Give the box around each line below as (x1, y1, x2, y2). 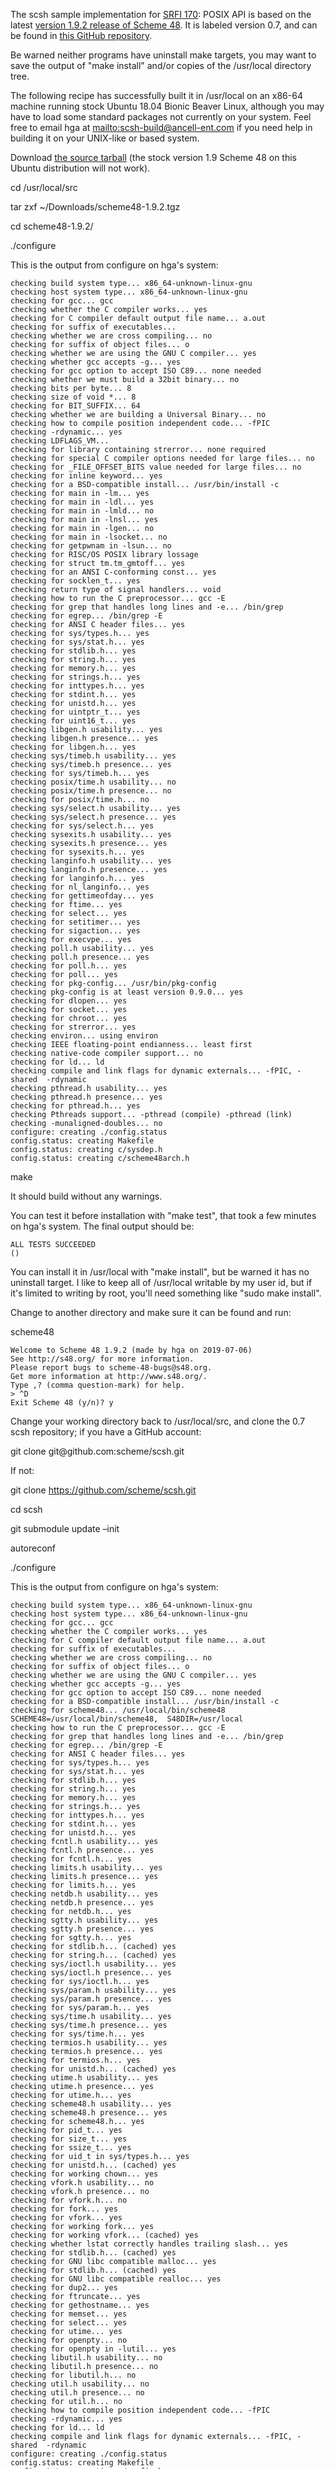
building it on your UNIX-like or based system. (10, 132, 200, 144)
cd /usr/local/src (10, 182, 78, 193)
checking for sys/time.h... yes (10, 2029, 145, 2039)
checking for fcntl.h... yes (10, 1854, 132, 1864)
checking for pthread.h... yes (10, 1101, 141, 1111)
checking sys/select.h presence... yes (10, 812, 177, 822)
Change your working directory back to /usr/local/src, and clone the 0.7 (10, 1415, 306, 1427)
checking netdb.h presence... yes (10, 1898, 155, 1908)
